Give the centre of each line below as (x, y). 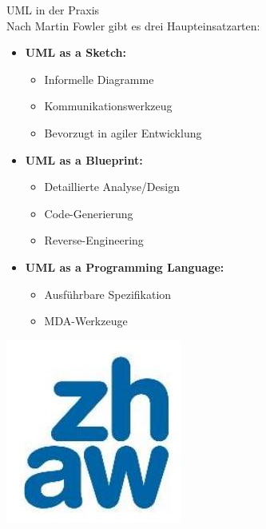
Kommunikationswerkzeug (108, 106)
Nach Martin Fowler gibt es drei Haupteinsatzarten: (133, 25)
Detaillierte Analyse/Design (112, 187)
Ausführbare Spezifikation (108, 294)
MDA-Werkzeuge (86, 321)
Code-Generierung (89, 213)
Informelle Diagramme (99, 79)
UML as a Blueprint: (84, 159)
